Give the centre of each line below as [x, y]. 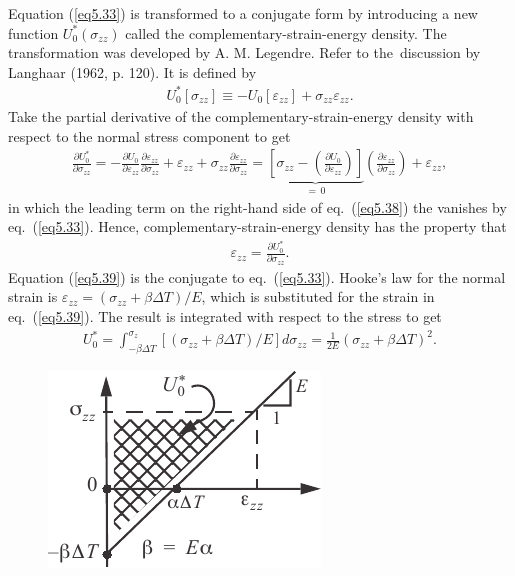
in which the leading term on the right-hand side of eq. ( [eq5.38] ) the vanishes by [257, 206]
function [33, 32]
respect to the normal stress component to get [149, 135]
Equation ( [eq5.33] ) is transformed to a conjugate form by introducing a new [243, 13]
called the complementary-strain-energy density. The [286, 32]
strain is [33, 296]
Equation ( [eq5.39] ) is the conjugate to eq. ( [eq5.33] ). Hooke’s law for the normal [257, 276]
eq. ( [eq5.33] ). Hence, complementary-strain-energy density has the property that [257, 226]
